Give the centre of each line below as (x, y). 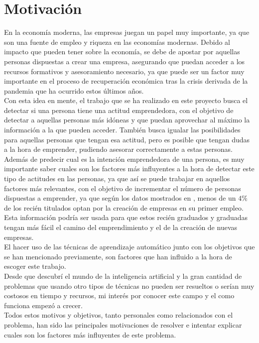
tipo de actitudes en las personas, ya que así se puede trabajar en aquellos (117, 178)
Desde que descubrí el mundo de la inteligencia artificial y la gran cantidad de (123, 276)
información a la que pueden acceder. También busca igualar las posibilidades (122, 130)
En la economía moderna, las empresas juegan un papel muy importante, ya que (127, 32)
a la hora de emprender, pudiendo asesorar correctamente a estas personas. (118, 149)
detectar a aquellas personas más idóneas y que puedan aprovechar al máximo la (127, 120)
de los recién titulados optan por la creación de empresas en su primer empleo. (124, 207)
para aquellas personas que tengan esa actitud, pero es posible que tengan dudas (127, 139)
